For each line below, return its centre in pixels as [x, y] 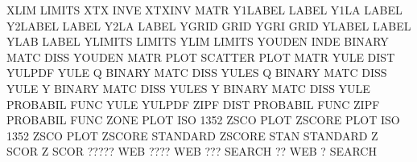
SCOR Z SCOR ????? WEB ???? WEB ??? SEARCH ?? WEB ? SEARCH [192, 151]
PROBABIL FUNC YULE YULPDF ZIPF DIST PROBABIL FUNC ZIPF [193, 104]
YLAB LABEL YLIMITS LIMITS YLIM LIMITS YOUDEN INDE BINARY [198, 41]
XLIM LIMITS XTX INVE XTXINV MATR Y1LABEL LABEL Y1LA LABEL [204, 10]
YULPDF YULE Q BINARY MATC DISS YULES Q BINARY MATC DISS [197, 73]
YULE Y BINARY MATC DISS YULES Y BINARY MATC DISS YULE [188, 88]
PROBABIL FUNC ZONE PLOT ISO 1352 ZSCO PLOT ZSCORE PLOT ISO [203, 120]
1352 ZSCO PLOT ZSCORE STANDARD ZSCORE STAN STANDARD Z [192, 135]
